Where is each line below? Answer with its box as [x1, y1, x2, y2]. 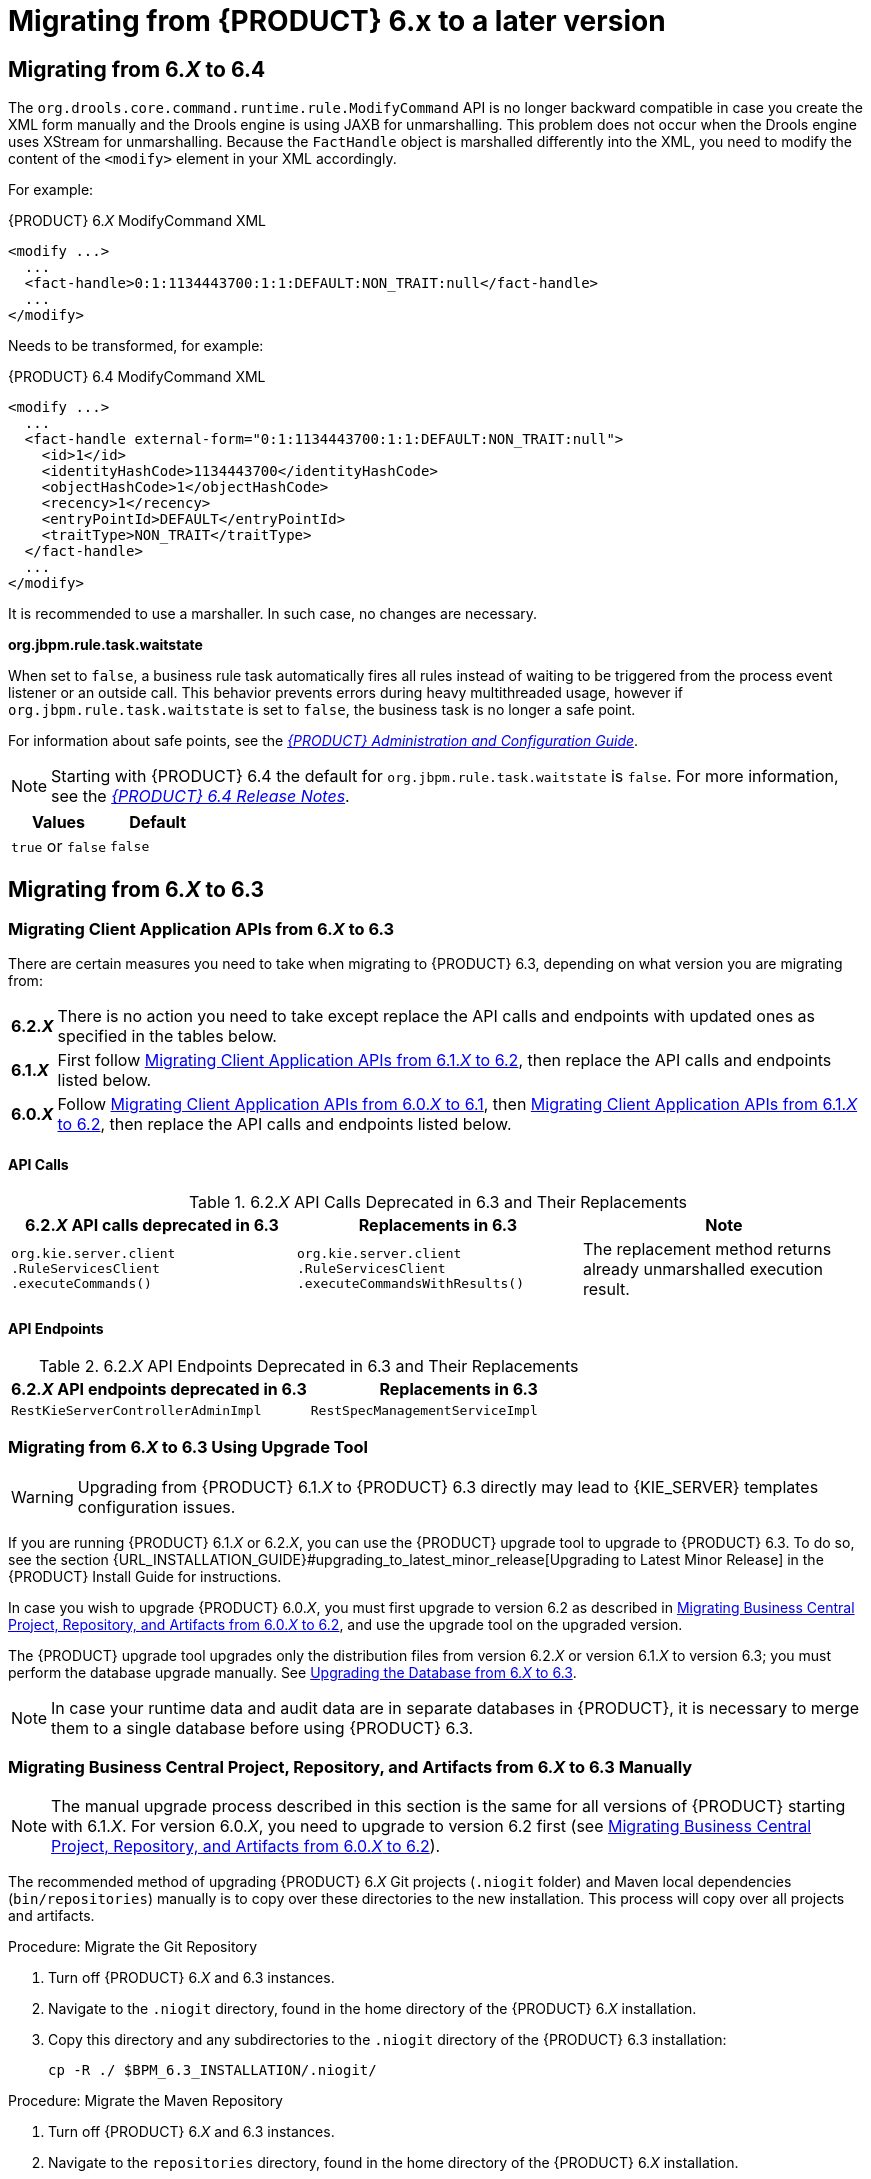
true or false [11, 836, 107, 857]
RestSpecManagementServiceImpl [310, 1402, 538, 1418]
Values [32, 812, 86, 833]
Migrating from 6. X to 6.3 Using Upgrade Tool [8, 1437, 368, 1458]
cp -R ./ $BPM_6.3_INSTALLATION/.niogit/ [48, 2062, 377, 2079]
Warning [11, 1486, 74, 1507]
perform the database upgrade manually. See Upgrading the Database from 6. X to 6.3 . [8, 1663, 577, 1681]
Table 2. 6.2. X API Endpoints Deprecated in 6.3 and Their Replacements [39, 1355, 579, 1376]
